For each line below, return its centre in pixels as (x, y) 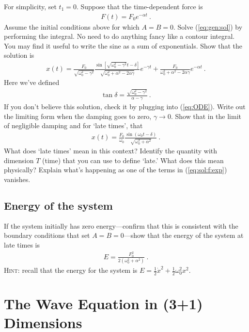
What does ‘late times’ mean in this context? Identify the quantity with (111, 151)
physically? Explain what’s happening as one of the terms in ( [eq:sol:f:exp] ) (116, 170)
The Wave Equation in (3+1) (103, 304)
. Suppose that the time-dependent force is (140, 6)
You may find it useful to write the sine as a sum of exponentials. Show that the (123, 45)
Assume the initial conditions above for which (72, 26)
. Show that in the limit (206, 116)
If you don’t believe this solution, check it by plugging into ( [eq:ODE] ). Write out (125, 107)
